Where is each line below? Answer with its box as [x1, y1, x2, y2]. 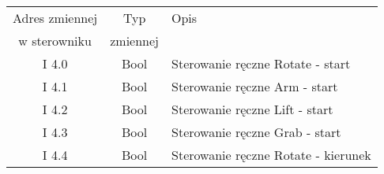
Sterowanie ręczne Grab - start [171, 123, 341, 141]
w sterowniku [18, 31, 92, 50]
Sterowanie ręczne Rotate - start [171, 54, 351, 72]
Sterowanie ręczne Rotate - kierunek [171, 146, 371, 164]
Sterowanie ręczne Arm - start [171, 77, 338, 95]
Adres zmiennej [13, 9, 98, 27]
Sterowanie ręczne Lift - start [171, 100, 333, 118]
